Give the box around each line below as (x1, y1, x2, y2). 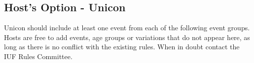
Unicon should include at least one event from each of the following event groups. (4, 22, 250, 33)
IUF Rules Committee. (4, 51, 73, 61)
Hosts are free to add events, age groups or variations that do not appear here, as (4, 32, 250, 42)
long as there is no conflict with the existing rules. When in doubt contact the (4, 42, 240, 52)
